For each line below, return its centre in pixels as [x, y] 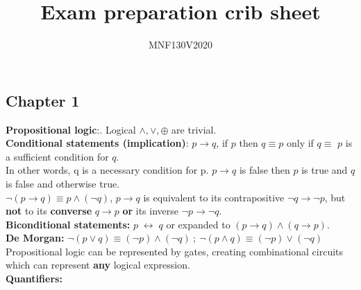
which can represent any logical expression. [98, 265]
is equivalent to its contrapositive [214, 197]
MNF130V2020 [180, 45]
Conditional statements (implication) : [97, 143]
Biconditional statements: [68, 224]
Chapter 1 [43, 100]
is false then [265, 170]
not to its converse [49, 211]
